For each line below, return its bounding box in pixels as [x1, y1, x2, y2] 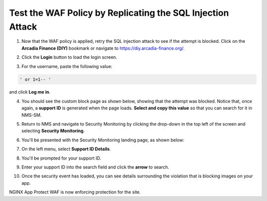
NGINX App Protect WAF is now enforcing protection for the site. [9, 189, 141, 195]
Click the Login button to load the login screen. [21, 54, 117, 60]
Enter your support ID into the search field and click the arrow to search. [21, 164, 170, 170]
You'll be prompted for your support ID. [21, 155, 101, 161]
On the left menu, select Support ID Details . [21, 146, 111, 152]
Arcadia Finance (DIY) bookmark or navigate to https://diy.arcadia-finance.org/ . [21, 45, 185, 51]
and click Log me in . [9, 89, 50, 95]
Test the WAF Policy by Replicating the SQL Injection [9, 7, 229, 18]
